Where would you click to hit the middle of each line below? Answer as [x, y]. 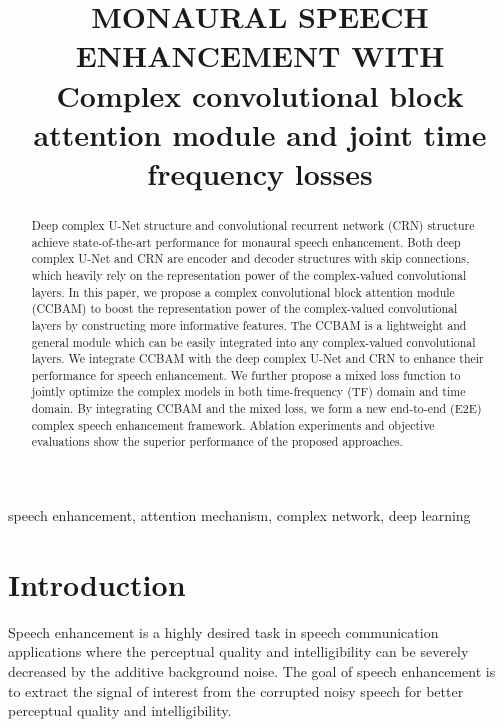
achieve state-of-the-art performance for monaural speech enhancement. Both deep [246, 241]
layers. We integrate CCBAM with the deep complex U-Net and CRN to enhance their [257, 358]
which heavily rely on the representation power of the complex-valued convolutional [249, 274]
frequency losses [260, 172]
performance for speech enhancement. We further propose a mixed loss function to [246, 374]
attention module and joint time [260, 133]
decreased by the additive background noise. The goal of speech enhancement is [252, 671]
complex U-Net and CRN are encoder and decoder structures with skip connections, [250, 258]
